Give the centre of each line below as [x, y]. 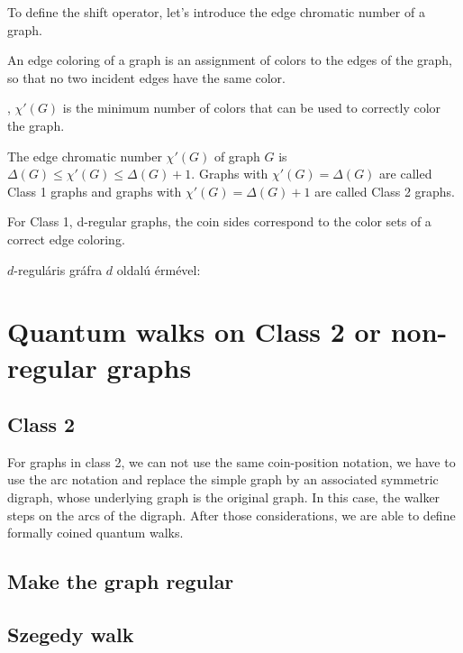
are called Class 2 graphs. [385, 191]
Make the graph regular [121, 581]
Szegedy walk [71, 635]
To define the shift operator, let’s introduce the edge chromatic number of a [216, 12]
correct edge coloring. [66, 239]
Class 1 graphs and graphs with [95, 191]
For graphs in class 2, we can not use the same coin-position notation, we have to [231, 461]
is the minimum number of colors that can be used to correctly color [252, 108]
